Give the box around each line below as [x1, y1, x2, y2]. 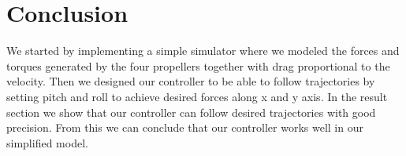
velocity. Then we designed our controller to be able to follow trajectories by [6, 73, 375, 89]
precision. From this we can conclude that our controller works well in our [6, 119, 363, 136]
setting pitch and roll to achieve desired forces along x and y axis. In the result [6, 88, 388, 104]
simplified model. [6, 134, 88, 151]
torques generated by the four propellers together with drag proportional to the [6, 57, 390, 74]
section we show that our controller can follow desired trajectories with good [6, 103, 376, 120]
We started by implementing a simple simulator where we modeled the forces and [6, 42, 400, 59]
